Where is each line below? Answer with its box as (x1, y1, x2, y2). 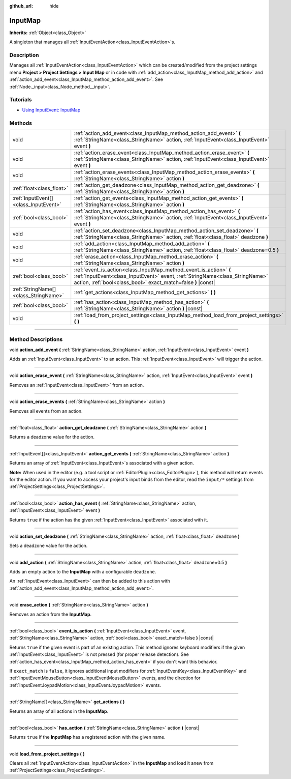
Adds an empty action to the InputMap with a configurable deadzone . (9, 569, 156, 575)
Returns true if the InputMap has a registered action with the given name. (9, 734, 166, 740)
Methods (9, 120, 33, 127)
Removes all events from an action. (9, 408, 83, 414)
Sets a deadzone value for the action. (9, 542, 88, 549)
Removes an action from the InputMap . (9, 611, 92, 617)
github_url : (9, 3, 33, 9)
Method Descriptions (9, 336, 63, 343)
